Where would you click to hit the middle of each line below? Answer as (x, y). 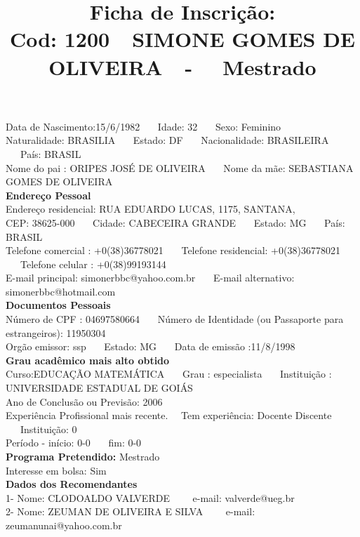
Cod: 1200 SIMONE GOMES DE (182, 39)
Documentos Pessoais (58, 305)
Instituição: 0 (48, 429)
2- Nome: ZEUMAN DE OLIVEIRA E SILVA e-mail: (131, 511)
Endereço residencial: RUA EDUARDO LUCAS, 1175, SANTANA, (151, 209)
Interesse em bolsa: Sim (56, 470)
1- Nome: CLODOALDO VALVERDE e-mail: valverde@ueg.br (150, 497)
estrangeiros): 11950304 (56, 332)
